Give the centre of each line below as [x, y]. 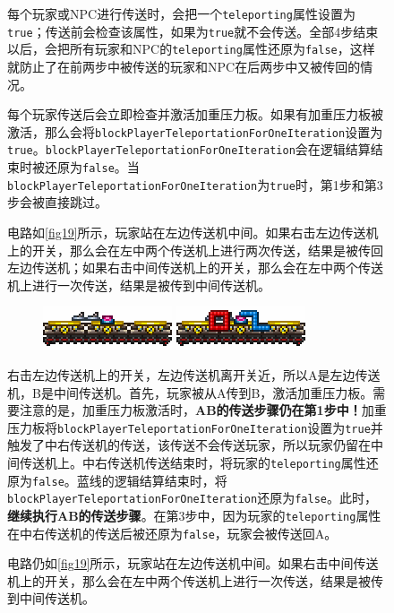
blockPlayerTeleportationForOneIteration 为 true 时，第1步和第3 [195, 184]
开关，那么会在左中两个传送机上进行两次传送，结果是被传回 [207, 250]
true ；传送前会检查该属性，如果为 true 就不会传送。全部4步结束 [193, 31]
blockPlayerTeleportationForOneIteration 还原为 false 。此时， [192, 498]
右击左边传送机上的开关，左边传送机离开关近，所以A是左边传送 [194, 374]
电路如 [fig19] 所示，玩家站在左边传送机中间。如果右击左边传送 [187, 232]
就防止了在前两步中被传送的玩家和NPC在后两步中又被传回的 [184, 66]
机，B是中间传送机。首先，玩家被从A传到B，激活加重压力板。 [190, 392]
